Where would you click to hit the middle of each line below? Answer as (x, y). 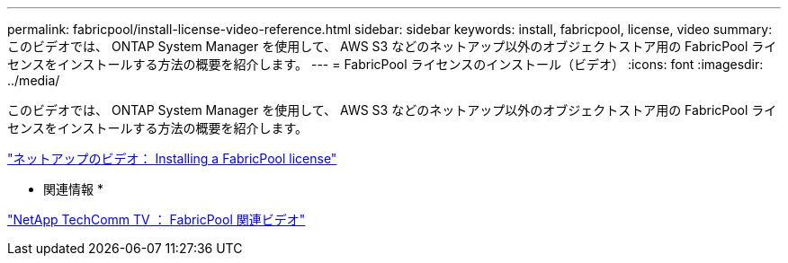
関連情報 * (73, 189)
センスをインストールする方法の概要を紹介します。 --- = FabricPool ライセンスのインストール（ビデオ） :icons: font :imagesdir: (385, 64)
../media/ (34, 80)
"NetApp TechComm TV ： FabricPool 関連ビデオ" (157, 219)
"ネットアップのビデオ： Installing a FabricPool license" (172, 158)
